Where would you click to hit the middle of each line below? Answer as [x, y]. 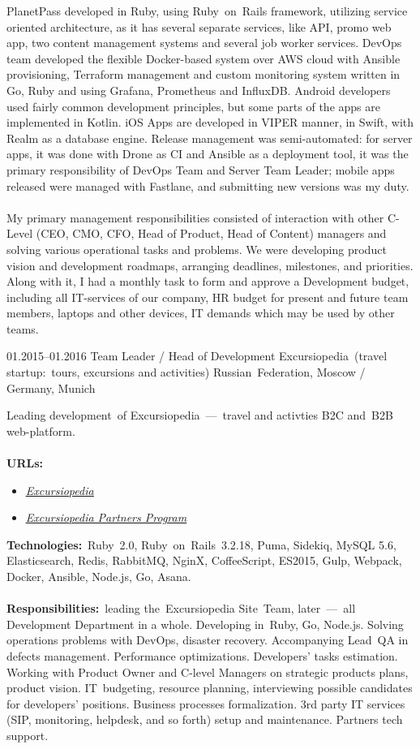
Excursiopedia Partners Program [106, 517]
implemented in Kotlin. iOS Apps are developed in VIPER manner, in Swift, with [210, 122]
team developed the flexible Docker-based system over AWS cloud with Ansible [204, 58]
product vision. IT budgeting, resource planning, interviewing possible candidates [210, 688]
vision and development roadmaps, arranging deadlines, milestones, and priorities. [210, 265]
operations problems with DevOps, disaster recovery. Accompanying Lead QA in [208, 640]
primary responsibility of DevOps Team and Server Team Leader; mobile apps [201, 169]
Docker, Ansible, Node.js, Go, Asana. [99, 576]
